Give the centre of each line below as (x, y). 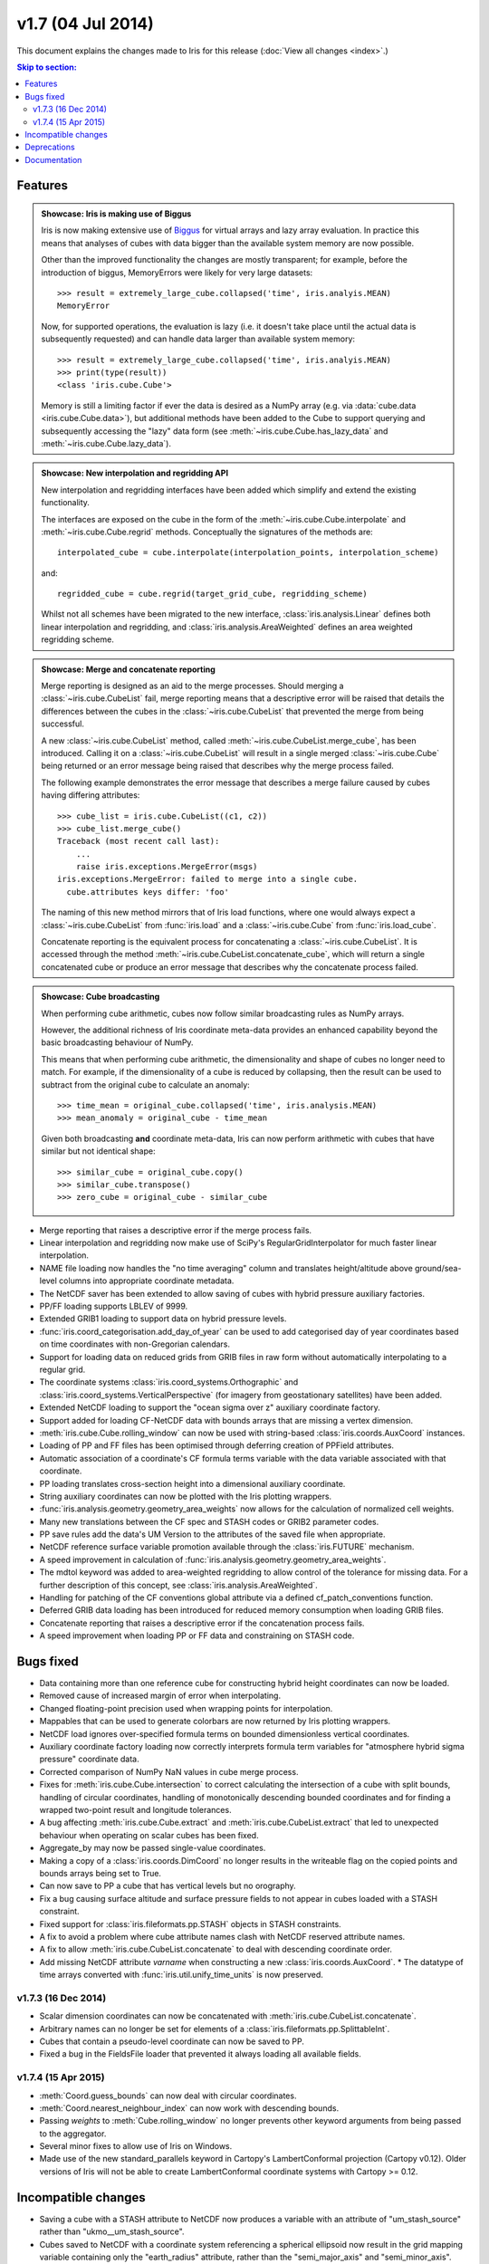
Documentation (53, 159)
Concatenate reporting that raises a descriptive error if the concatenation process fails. (202, 1623)
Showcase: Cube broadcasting (101, 997)
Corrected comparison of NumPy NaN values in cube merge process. (169, 1771)
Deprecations (50, 147)
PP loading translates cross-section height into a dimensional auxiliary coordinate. (192, 1483)
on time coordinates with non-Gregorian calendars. (135, 1344)
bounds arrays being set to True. (101, 1873)
